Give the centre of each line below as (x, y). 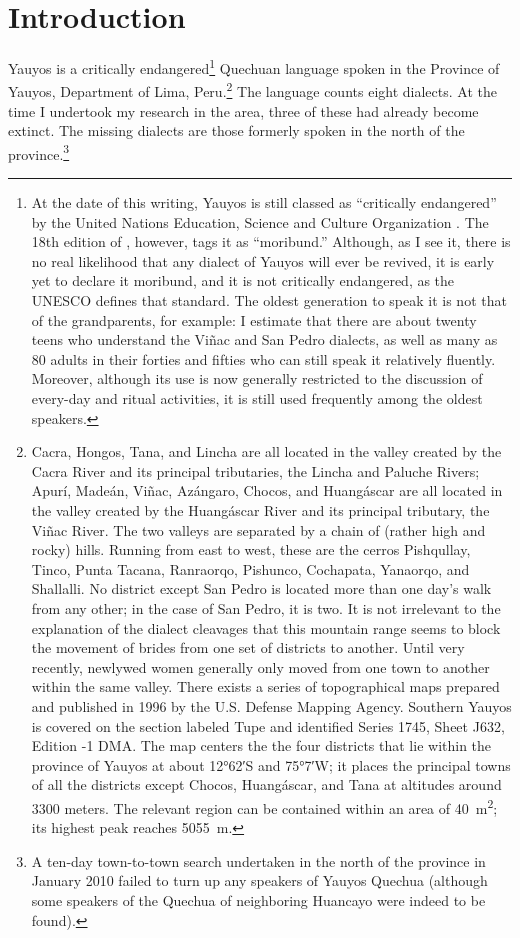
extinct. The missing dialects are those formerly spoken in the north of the (236, 130)
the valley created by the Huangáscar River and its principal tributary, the (260, 509)
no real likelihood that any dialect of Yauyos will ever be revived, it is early (263, 260)
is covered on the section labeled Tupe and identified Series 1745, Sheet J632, (268, 725)
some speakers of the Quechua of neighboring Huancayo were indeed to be (258, 899)
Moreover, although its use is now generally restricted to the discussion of (257, 378)
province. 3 (39, 152)
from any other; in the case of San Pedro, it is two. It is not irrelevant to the (266, 607)
